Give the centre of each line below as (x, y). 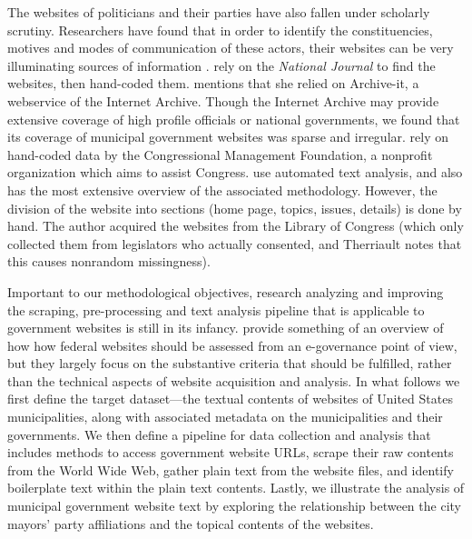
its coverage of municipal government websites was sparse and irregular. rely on (228, 137)
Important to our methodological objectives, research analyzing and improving (226, 291)
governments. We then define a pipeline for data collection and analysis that (219, 434)
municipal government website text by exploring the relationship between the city (234, 506)
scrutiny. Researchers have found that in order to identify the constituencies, (220, 30)
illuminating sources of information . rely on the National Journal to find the (221, 65)
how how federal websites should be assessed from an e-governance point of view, (232, 345)
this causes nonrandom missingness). (109, 261)
